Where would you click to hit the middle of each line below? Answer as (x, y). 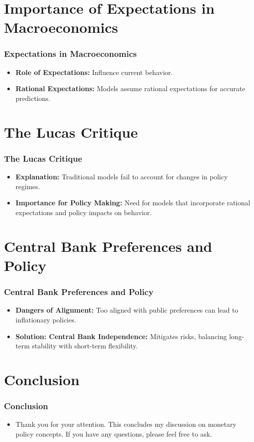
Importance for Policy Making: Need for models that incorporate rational (133, 203)
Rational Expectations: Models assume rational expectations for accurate (130, 88)
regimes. (28, 186)
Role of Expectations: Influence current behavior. (94, 72)
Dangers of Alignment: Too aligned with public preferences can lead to (127, 310)
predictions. (33, 98)
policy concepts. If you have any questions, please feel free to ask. (114, 433)
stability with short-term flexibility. (85, 346)
